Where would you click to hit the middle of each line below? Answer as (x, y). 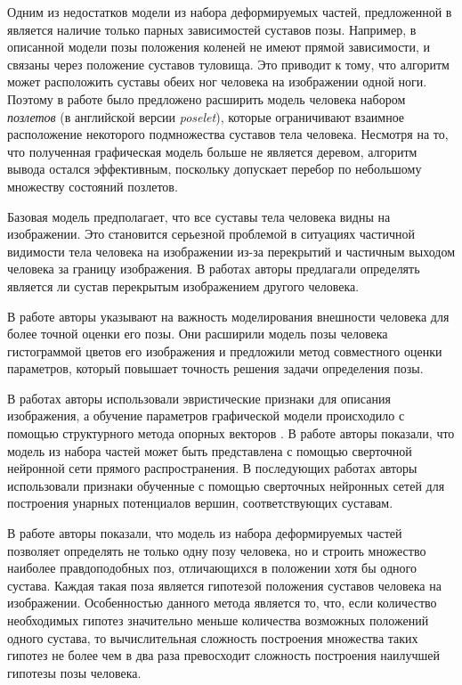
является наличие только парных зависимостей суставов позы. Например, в (212, 29)
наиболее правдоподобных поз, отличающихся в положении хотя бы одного (212, 568)
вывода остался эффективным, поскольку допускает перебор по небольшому (215, 169)
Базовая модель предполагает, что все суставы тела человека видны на (199, 216)
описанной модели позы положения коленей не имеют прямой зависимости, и (219, 47)
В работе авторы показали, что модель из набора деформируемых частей (205, 533)
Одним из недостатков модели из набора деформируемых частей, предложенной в (230, 12)
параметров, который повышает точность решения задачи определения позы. (215, 368)
